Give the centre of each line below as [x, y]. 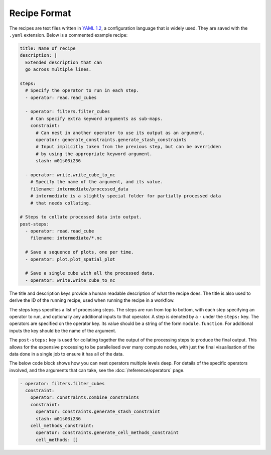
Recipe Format [40, 13]
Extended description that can [64, 62]
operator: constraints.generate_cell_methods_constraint [107, 433]
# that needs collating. [61, 203]
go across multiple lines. [58, 70]
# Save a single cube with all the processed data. [90, 273]
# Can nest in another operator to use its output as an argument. [120, 133]
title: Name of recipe [48, 48]
